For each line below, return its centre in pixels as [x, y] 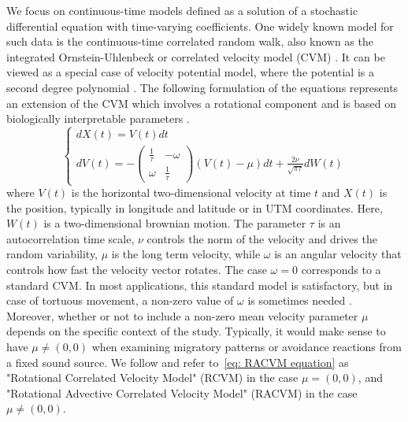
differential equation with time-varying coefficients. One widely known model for [200, 26]
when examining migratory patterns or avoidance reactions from [247, 347]
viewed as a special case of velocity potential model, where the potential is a [190, 72]
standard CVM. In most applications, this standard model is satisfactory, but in [200, 285]
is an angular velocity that [338, 254]
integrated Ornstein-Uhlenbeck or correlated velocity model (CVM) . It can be [196, 56]
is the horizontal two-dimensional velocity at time [191, 192]
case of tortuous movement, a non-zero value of [120, 300]
